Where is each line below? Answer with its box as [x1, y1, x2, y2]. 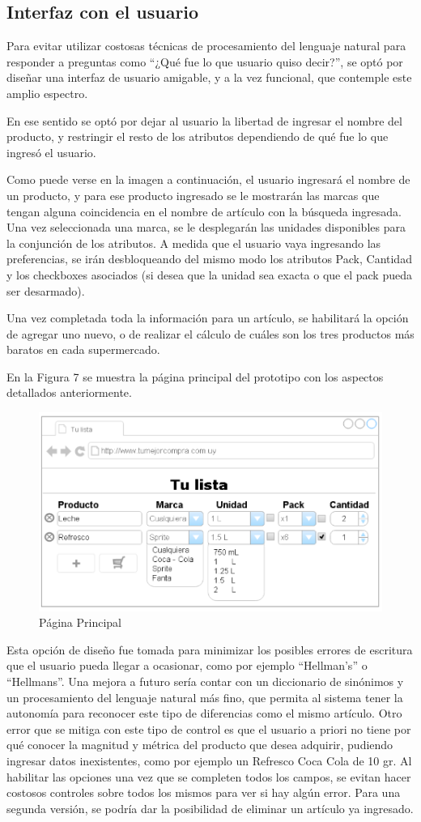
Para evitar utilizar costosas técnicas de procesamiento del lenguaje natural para [6, 37, 406, 54]
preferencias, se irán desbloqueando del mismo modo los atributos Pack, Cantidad [6, 250, 412, 267]
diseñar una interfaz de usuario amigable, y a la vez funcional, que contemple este [6, 69, 412, 86]
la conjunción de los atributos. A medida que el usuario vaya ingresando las [6, 234, 381, 251]
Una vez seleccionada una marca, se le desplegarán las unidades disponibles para [6, 219, 406, 236]
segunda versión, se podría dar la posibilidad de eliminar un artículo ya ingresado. [6, 799, 414, 816]
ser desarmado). [6, 282, 85, 299]
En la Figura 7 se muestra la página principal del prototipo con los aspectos [6, 368, 384, 385]
